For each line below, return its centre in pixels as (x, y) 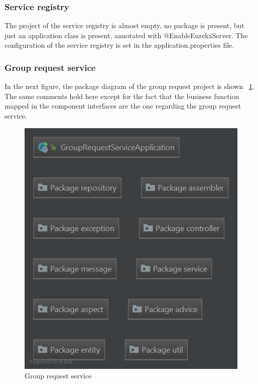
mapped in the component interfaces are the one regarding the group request (123, 106)
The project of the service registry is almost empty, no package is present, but (124, 25)
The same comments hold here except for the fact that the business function (122, 96)
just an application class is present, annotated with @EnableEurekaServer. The (126, 35)
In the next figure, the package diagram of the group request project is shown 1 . (130, 86)
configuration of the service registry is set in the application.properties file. (119, 45)
